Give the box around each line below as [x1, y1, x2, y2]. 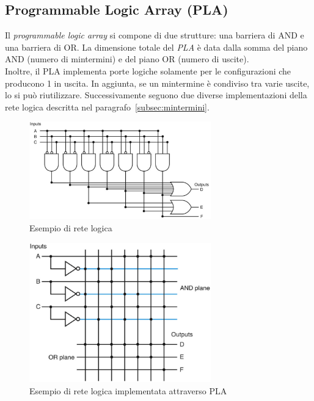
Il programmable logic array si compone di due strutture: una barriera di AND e [5, 29, 304, 42]
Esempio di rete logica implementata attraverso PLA [29, 384, 227, 397]
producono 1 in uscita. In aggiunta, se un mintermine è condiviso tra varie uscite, [5, 76, 310, 89]
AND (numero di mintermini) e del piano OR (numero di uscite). [5, 52, 249, 65]
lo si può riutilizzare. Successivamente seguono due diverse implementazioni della [5, 89, 307, 101]
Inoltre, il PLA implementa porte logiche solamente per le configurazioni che [5, 64, 291, 77]
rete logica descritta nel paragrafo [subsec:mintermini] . [5, 100, 210, 113]
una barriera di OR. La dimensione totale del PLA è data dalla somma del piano [5, 40, 308, 53]
